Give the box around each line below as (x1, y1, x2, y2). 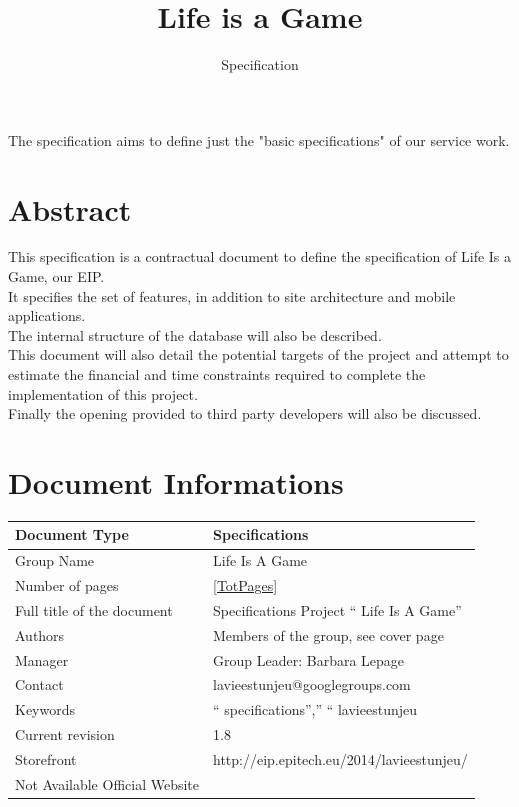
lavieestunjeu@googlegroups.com (213, 674, 411, 695)
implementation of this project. (8, 383, 198, 404)
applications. (8, 305, 86, 326)
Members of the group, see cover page (213, 624, 444, 645)
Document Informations (8, 461, 344, 502)
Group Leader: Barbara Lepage (213, 649, 405, 670)
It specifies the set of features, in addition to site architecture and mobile (8, 285, 456, 306)
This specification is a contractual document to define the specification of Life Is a (8, 246, 512, 267)
